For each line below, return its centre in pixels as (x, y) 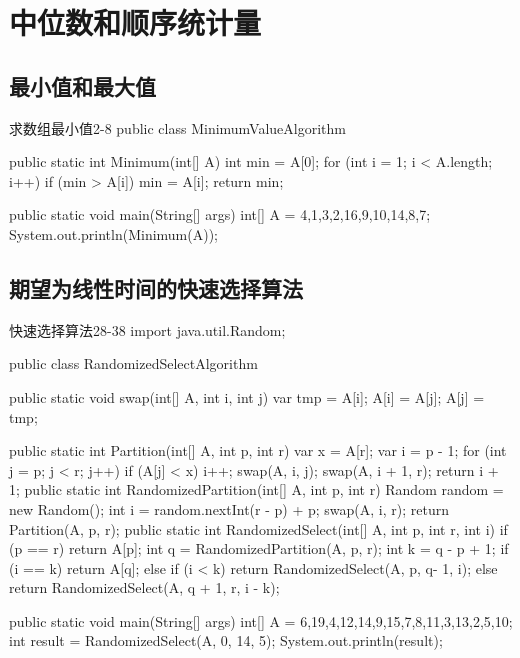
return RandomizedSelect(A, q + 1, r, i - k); (144, 587)
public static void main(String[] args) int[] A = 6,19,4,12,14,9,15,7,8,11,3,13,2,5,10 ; (261, 620)
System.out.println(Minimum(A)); (114, 233)
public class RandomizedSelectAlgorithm (133, 363)
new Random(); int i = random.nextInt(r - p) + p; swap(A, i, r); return (229, 508)
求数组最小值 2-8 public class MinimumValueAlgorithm (178, 127)
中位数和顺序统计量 (135, 22)
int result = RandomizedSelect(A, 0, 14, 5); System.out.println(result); (226, 640)
